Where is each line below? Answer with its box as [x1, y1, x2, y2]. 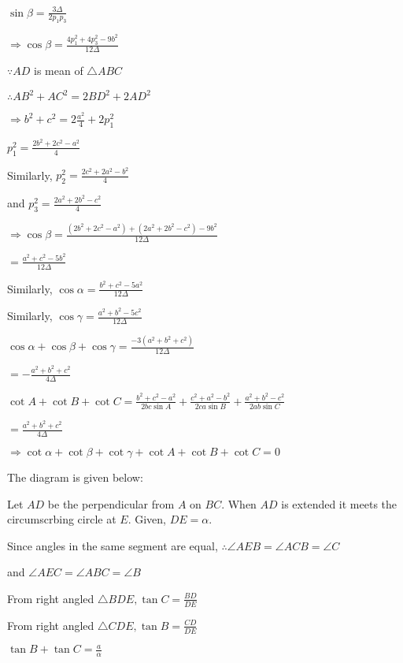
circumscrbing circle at [7, 511, 116, 527]
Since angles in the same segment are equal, [7, 537, 218, 553]
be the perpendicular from [47, 495, 175, 512]
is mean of [33, 61, 83, 78]
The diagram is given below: [7, 468, 143, 485]
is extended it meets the [281, 495, 397, 512]
